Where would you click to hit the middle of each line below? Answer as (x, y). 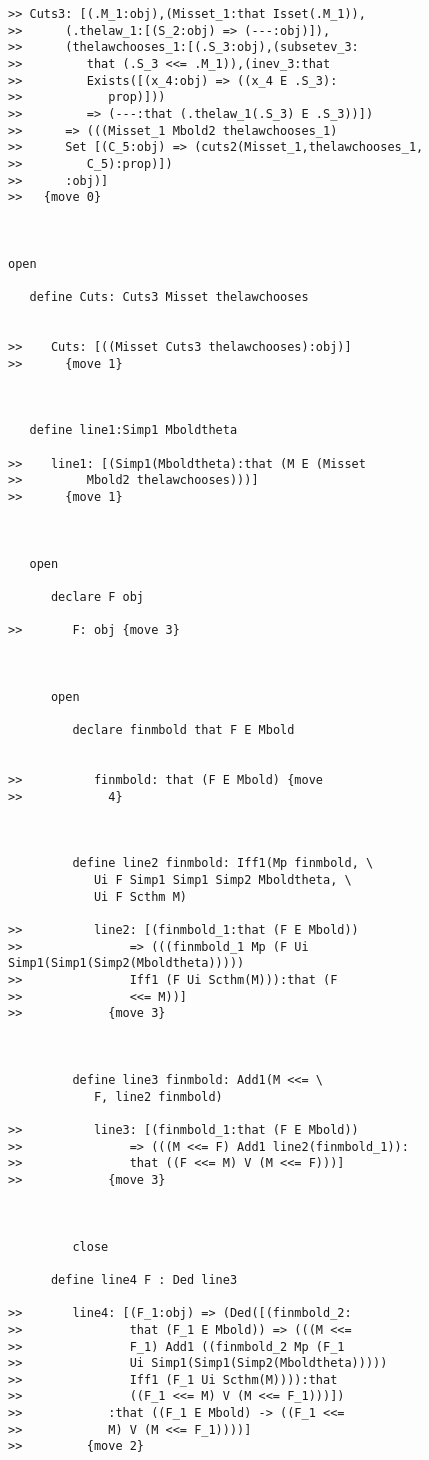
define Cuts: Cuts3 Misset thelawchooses (169, 297)
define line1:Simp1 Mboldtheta (133, 430)
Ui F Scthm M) (140, 896)
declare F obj (97, 596)
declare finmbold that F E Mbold (183, 730)
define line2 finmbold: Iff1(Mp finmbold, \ (223, 863)
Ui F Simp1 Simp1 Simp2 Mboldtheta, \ (222, 880)
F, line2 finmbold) (158, 1096)
